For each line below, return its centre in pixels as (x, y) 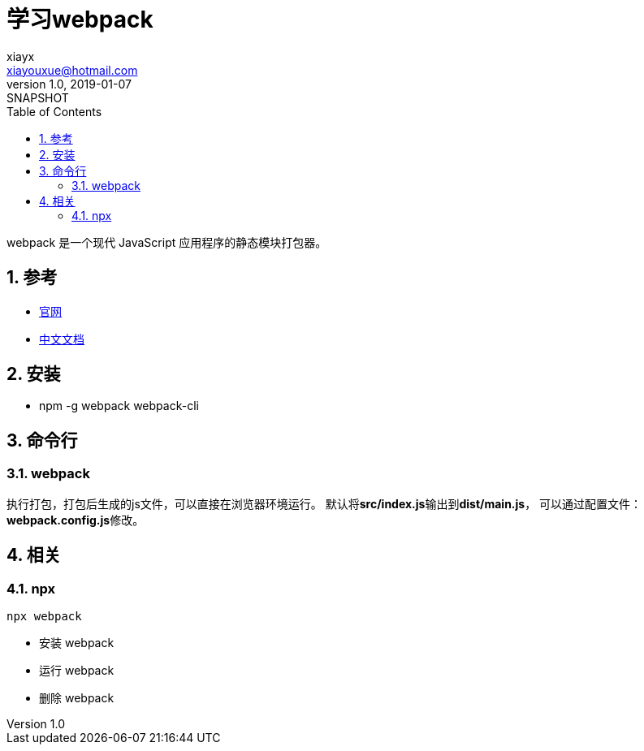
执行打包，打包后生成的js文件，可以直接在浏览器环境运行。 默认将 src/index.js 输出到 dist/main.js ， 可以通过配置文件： (324, 503)
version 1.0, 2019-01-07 (69, 84)
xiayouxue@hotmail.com (72, 70)
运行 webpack (77, 670)
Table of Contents (54, 111)
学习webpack (80, 19)
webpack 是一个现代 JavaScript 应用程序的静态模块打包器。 (167, 242)
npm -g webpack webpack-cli (119, 406)
